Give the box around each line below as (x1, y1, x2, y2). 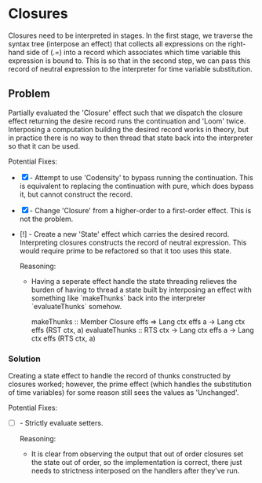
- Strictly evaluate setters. (19, 418, 104, 428)
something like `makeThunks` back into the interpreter (31, 293, 206, 303)
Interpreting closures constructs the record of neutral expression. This (19, 238, 247, 247)
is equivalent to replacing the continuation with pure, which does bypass (19, 181, 254, 190)
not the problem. (19, 214, 74, 223)
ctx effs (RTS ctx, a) (31, 334, 96, 343)
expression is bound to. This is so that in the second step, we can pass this (8, 56, 251, 65)
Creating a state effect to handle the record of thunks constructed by (8, 371, 231, 381)
